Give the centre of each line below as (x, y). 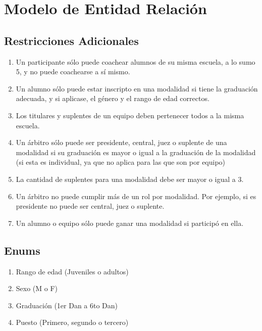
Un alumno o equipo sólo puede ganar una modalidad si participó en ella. (130, 223)
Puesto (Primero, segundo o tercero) (72, 322)
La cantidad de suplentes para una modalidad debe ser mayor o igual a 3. (130, 179)
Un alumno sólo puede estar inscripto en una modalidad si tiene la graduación (137, 88)
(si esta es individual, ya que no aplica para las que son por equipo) (121, 162)
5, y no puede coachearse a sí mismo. (73, 72)
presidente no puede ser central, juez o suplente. (90, 206)
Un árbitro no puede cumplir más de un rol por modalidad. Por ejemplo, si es (136, 196)
